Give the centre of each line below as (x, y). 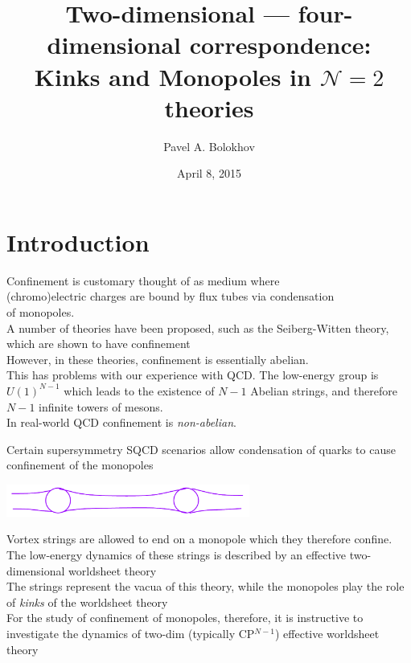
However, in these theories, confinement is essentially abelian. (158, 359)
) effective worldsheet (327, 633)
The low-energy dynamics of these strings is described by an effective (177, 554)
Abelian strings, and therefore (324, 390)
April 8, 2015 (209, 173)
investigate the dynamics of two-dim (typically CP (131, 633)
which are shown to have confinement (99, 344)
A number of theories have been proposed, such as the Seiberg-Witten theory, (198, 327)
